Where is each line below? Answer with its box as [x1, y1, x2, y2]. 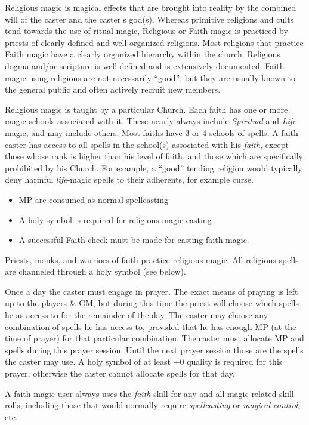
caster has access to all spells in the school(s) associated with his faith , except [5, 138, 289, 150]
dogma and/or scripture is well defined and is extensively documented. [5, 59, 262, 72]
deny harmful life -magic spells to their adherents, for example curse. [5, 173, 254, 186]
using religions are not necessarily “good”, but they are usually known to [29, 71, 296, 84]
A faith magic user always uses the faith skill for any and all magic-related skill [5, 387, 294, 399]
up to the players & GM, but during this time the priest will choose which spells [5, 297, 299, 309]
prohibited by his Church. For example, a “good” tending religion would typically [5, 161, 302, 174]
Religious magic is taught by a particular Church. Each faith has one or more [5, 103, 288, 115]
